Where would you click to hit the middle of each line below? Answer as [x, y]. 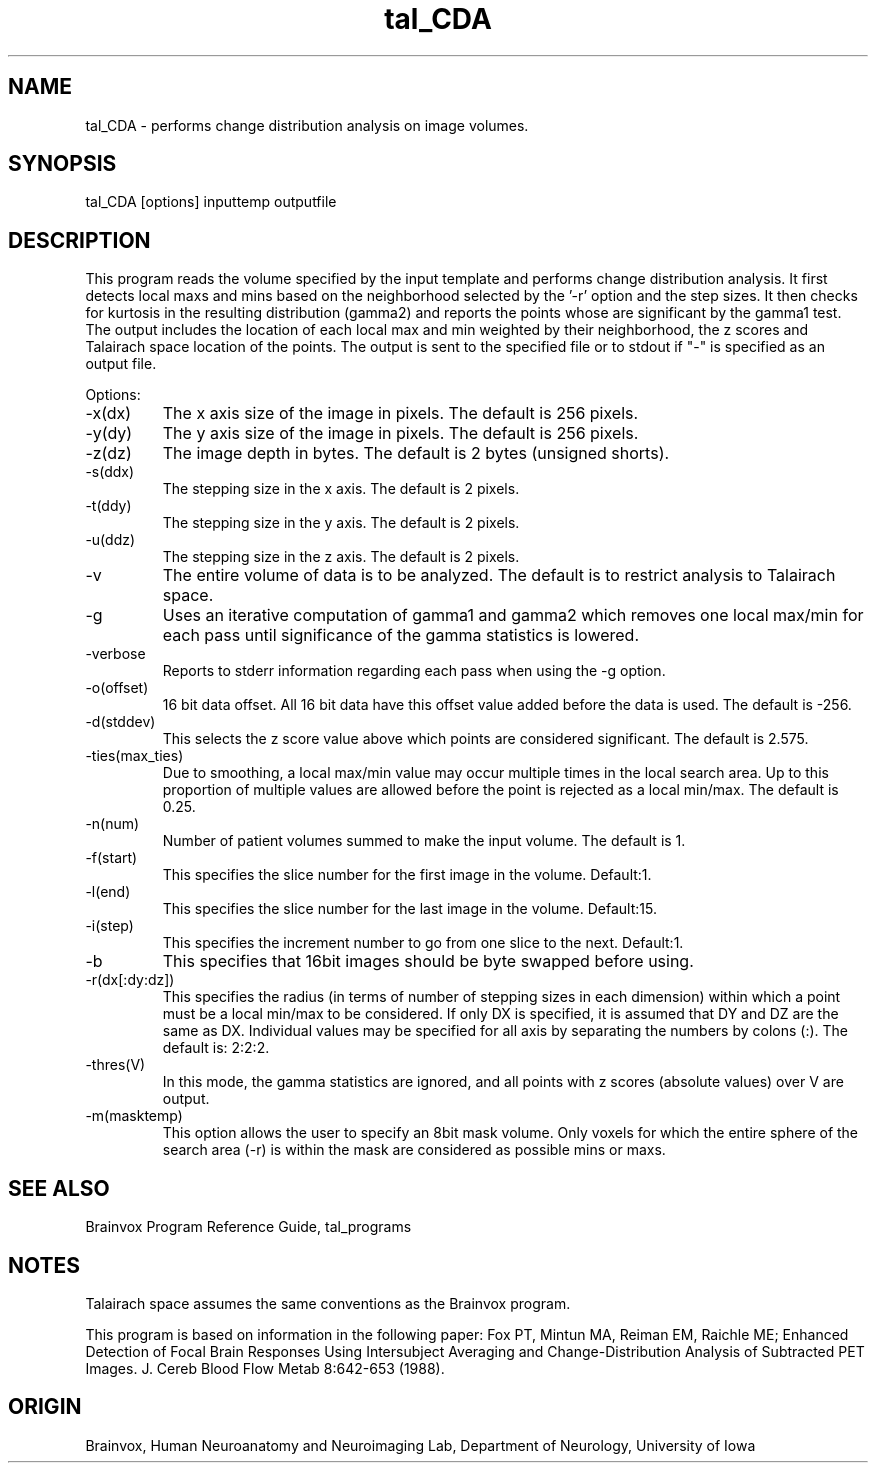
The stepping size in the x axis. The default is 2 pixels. [341, 489]
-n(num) [112, 824]
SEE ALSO [59, 1188]
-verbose [115, 654]
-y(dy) [109, 433]
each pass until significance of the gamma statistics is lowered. [401, 635]
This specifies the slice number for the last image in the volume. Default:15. [409, 909]
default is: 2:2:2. [216, 1048]
